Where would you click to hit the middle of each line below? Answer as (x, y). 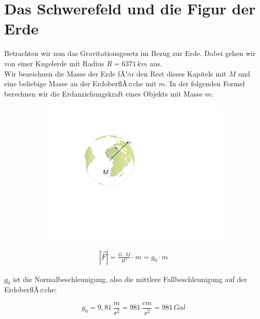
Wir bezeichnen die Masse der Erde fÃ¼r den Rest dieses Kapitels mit (115, 73)
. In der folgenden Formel (205, 83)
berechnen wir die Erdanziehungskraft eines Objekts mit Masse (104, 93)
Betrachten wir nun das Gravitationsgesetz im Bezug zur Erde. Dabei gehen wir (130, 53)
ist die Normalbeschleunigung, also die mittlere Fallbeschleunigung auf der (130, 279)
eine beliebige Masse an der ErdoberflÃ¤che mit (80, 83)
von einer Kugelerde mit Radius (54, 63)
